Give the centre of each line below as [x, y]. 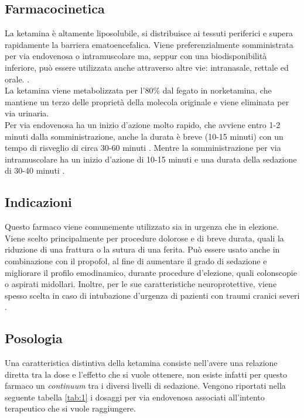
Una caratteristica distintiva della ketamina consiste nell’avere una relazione [141, 363]
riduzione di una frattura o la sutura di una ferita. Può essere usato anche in [142, 249]
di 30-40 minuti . [35, 170]
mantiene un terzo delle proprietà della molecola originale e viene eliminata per [147, 101]
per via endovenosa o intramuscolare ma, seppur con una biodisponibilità [136, 56]
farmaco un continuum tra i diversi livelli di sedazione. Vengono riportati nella [145, 386]
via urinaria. [27, 113]
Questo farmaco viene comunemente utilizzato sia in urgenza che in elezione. [142, 227]
